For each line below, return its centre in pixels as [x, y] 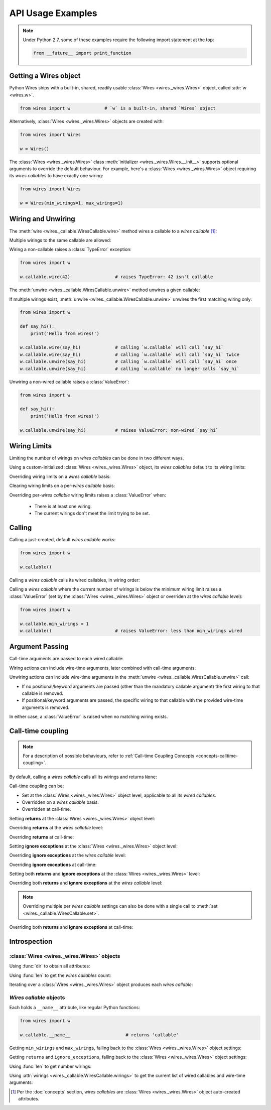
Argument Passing [39, 647]
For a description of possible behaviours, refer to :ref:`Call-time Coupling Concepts [109, 756]
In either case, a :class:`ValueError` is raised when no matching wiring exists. [89, 717]
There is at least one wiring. [63, 506]
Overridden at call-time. [46, 809]
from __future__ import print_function [82, 53]
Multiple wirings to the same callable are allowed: [60, 240]
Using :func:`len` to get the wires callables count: [60, 975]
